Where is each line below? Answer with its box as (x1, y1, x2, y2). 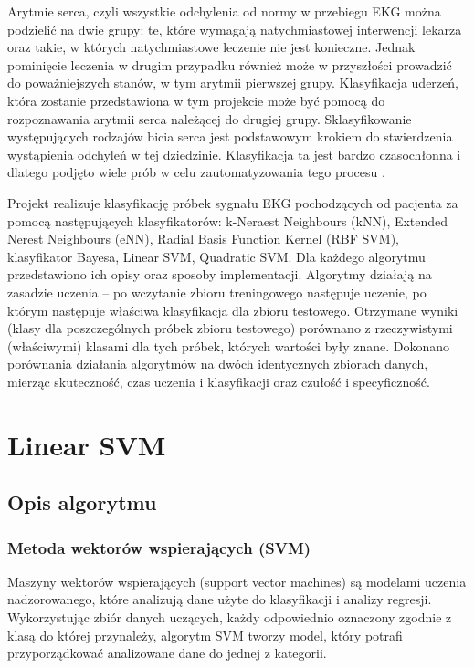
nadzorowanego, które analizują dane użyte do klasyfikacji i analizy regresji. (7, 590, 432, 609)
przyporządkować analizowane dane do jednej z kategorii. (7, 643, 327, 663)
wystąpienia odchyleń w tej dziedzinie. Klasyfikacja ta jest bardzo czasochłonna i (7, 144, 461, 163)
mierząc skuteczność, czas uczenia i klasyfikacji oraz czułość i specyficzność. (7, 371, 430, 391)
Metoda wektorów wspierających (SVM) (7, 536, 311, 558)
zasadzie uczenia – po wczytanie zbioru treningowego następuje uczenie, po (7, 282, 427, 301)
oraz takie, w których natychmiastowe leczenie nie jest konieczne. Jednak (7, 37, 416, 57)
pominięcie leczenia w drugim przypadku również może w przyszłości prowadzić (7, 55, 452, 74)
